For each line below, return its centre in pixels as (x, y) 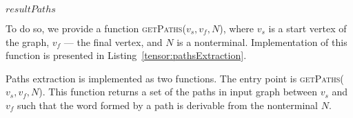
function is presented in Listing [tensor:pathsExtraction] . (126, 55)
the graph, (28, 42)
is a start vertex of (307, 28)
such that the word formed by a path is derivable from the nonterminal (168, 105)
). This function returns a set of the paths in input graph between (178, 92)
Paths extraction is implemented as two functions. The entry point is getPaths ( (175, 78)
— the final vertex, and (113, 42)
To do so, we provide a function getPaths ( (96, 28)
